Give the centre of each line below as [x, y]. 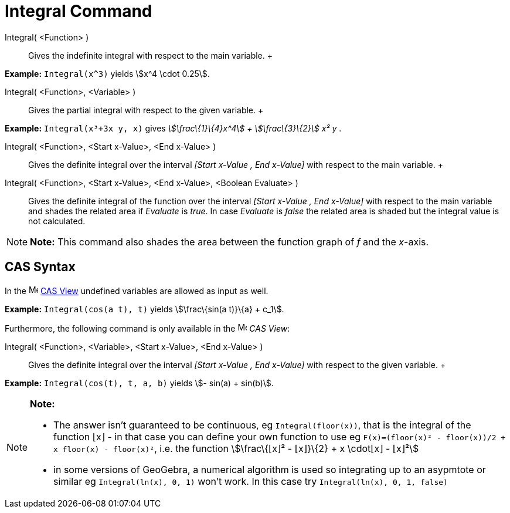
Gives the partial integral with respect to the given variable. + [146, 110]
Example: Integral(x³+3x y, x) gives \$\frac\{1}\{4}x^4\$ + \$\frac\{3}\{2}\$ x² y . [173, 128]
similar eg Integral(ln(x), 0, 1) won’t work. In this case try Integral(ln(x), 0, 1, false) [251, 481]
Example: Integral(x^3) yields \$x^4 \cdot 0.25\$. [107, 73]
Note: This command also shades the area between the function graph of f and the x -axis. [229, 242]
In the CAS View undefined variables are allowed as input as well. [137, 291]
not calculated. [57, 221]
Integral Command [79, 11]
